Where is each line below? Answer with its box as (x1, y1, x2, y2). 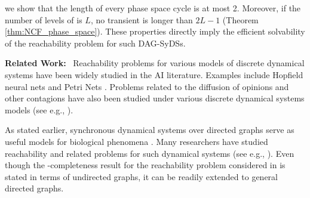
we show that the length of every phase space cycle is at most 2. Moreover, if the (5, 2, 301, 14)
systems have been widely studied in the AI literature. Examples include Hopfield (5, 68, 303, 81)
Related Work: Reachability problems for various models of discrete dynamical (5, 57, 305, 69)
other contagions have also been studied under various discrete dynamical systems (5, 92, 305, 104)
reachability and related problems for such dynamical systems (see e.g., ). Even (5, 147, 294, 159)
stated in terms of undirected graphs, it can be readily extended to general (5, 170, 278, 182)
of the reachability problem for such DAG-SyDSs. (5, 36, 186, 49)
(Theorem (222, 13, 259, 26)
